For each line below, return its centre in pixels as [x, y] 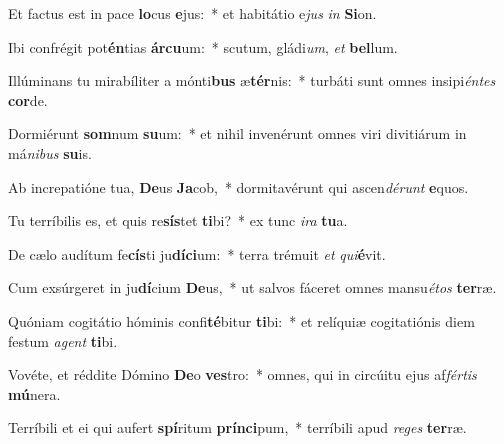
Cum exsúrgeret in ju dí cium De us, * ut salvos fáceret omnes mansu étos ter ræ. [252, 287]
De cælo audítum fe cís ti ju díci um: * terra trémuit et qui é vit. [197, 253]
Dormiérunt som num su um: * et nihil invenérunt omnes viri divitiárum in [237, 133]
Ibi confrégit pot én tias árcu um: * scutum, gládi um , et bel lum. [203, 46]
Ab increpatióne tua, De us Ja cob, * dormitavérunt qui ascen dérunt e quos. [238, 186]
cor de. [28, 99]
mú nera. [34, 393]
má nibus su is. [50, 152]
